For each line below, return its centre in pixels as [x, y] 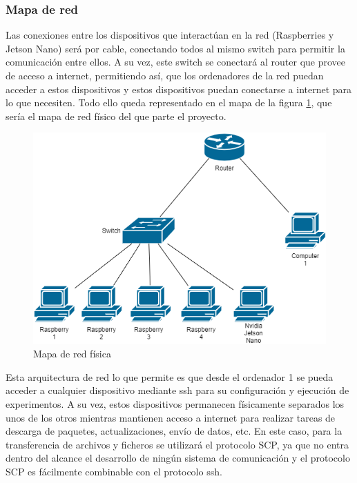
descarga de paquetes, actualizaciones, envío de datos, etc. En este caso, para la [174, 431]
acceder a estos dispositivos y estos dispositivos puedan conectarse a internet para [179, 89]
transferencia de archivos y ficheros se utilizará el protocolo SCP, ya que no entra [177, 444]
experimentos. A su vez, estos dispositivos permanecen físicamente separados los [175, 403]
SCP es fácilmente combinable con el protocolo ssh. [114, 471]
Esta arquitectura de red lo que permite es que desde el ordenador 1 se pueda [170, 376]
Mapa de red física [72, 354]
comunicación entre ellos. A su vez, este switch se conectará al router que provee [176, 62]
